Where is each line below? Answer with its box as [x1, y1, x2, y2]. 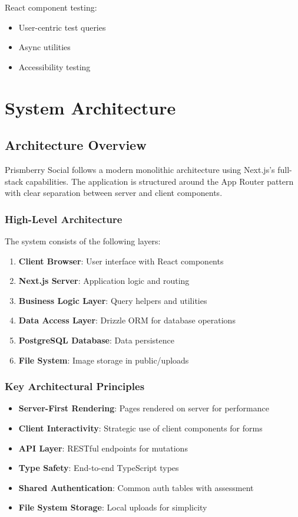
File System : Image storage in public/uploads [18, 354, 189, 366]
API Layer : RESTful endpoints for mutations [18, 441, 188, 454]
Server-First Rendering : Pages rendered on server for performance [18, 402, 269, 414]
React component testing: [5, 1, 97, 13]
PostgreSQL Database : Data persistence [18, 333, 174, 346]
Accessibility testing [18, 60, 91, 73]
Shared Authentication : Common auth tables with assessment [18, 481, 254, 493]
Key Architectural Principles [5, 379, 145, 394]
